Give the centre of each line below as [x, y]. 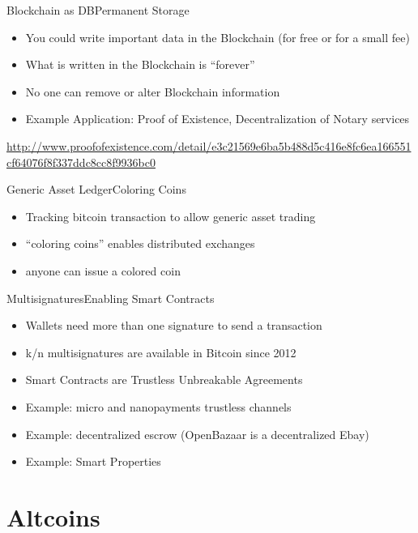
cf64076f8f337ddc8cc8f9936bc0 [81, 162]
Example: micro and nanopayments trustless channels [158, 406]
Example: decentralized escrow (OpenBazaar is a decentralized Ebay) [197, 434]
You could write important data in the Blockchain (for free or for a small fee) [218, 37]
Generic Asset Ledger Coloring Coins [96, 189]
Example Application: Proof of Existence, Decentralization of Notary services [218, 119]
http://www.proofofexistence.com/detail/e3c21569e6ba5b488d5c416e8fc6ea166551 [209, 145]
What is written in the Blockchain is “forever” [140, 64]
